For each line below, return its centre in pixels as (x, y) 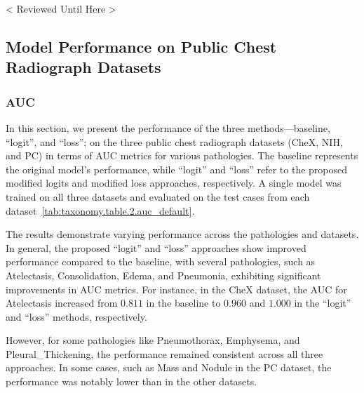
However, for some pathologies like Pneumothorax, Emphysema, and (153, 340)
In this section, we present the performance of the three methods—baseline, (168, 127)
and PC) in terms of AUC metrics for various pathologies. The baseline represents (182, 155)
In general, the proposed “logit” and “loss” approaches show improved (156, 247)
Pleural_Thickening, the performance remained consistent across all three (164, 353)
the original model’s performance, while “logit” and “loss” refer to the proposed (177, 169)
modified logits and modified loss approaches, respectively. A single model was (174, 183)
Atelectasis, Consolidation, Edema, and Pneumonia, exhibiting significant (163, 275)
